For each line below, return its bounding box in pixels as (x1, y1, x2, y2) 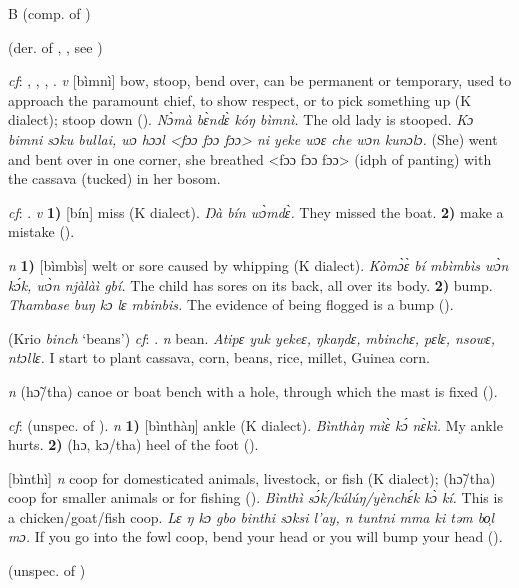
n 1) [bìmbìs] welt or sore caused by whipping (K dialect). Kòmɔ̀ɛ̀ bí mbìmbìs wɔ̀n (8, 254, 509, 275)
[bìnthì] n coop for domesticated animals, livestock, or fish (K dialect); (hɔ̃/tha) (8, 467, 496, 488)
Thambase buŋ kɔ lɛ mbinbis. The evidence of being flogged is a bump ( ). (8, 294, 454, 315)
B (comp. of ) (8, 3, 91, 23)
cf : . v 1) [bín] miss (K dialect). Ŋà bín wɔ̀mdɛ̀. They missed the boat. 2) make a (8, 201, 504, 222)
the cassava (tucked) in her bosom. (8, 168, 221, 189)
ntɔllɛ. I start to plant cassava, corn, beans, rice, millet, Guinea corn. (8, 347, 430, 368)
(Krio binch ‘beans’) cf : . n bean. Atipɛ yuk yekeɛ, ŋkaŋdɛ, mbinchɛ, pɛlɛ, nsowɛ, (8, 327, 495, 348)
